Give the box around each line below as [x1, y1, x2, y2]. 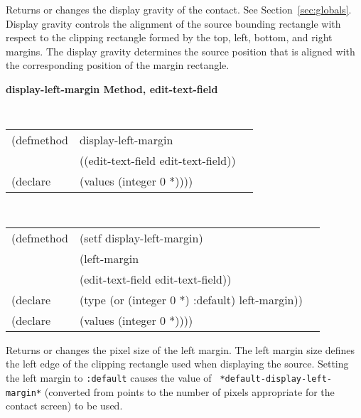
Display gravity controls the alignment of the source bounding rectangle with [6, 16, 341, 31]
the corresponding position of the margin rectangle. [6, 58, 230, 73]
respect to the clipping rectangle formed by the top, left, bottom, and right [6, 30, 333, 45]
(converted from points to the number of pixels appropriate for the [44, 384, 335, 399]
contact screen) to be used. [6, 398, 123, 413]
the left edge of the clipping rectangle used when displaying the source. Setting [6, 356, 349, 371]
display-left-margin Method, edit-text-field [6, 81, 218, 96]
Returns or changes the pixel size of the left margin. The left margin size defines [6, 342, 355, 357]
